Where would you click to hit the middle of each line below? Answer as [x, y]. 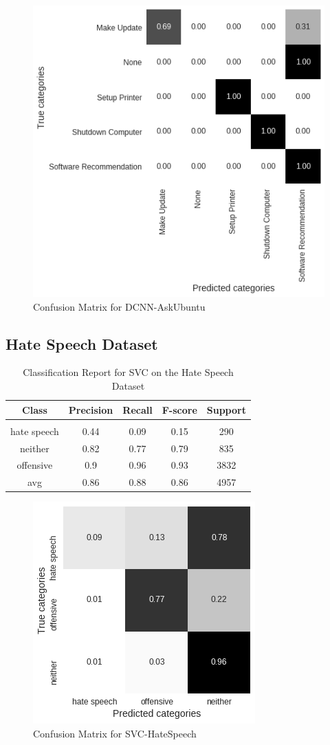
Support [226, 409]
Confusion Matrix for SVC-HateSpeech [115, 733]
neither [35, 448]
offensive [35, 465]
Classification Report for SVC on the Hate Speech [128, 372]
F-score [179, 409]
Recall [137, 409]
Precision [91, 409]
